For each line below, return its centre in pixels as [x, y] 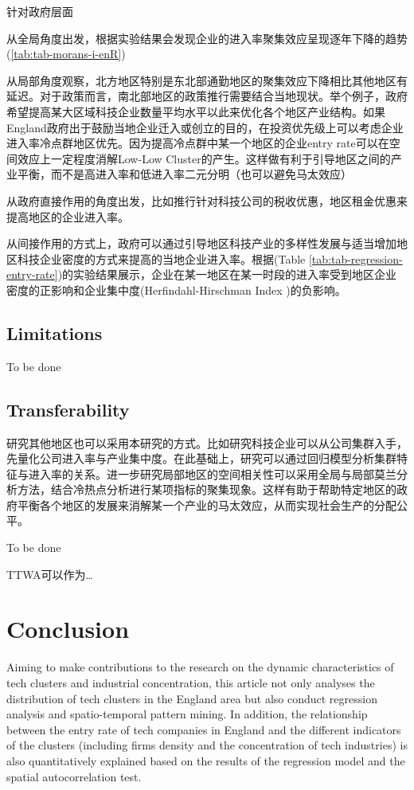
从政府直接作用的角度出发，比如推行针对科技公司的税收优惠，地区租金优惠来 [207, 200]
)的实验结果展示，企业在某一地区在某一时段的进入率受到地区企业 [227, 274]
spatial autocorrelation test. [74, 776]
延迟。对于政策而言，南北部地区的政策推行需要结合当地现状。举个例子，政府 [207, 96]
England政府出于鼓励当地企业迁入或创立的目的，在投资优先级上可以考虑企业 [205, 127]
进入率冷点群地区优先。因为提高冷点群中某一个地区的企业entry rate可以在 [198, 143]
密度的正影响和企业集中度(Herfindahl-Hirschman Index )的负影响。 [176, 289]
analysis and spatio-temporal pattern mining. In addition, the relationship [187, 714]
